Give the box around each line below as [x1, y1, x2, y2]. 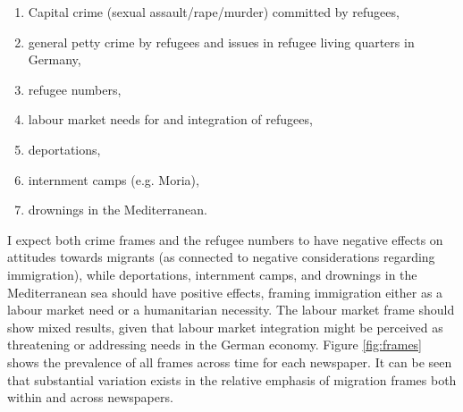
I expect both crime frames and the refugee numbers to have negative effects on [7, 230, 443, 248]
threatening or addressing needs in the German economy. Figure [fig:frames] [7, 335, 423, 354]
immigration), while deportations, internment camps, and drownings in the [7, 265, 417, 283]
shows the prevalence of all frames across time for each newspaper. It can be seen [7, 352, 452, 371]
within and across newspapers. [7, 388, 173, 407]
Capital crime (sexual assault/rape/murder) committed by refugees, [28, 3, 400, 21]
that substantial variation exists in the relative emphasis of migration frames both [7, 370, 457, 389]
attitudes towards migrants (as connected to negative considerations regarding [7, 248, 435, 266]
